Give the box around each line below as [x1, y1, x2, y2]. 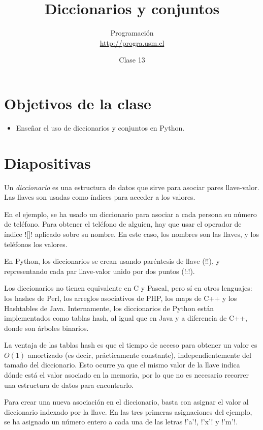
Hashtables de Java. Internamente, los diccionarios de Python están [4, 302, 214, 313]
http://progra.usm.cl [100, 37, 165, 48]
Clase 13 [119, 54, 145, 65]
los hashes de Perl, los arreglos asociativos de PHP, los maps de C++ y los [4, 292, 237, 303]
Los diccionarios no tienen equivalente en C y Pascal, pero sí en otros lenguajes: [4, 283, 252, 293]
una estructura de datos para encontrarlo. [4, 379, 134, 390]
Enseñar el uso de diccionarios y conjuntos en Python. [16, 122, 185, 133]
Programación [110, 27, 154, 38]
